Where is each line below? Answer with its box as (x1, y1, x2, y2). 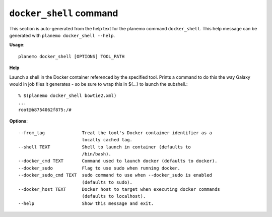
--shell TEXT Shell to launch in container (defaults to (18, 144, 191, 150)
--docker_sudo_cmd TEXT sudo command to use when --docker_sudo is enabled (18, 172, 213, 178)
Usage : (9, 42, 25, 48)
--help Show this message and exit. (18, 200, 154, 206)
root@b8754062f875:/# (18, 107, 72, 113)
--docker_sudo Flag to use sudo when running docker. (18, 165, 181, 171)
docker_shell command (9, 8, 118, 19)
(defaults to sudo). (82, 179, 133, 185)
